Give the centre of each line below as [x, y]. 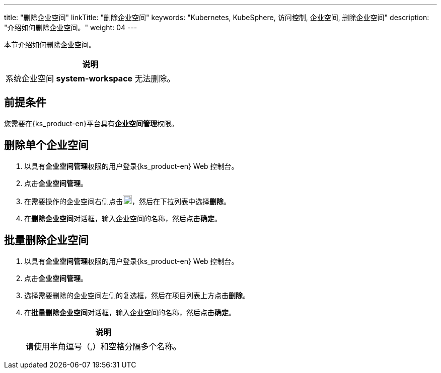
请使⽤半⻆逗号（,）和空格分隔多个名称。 [103, 346]
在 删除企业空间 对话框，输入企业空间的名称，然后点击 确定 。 [123, 218]
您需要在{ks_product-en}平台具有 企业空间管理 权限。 [91, 123]
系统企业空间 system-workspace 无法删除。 [90, 78]
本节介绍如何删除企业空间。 [50, 44]
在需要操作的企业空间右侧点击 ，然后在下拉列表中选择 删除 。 [127, 201]
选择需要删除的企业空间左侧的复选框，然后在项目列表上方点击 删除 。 [137, 295]
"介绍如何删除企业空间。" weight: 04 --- [71, 27]
